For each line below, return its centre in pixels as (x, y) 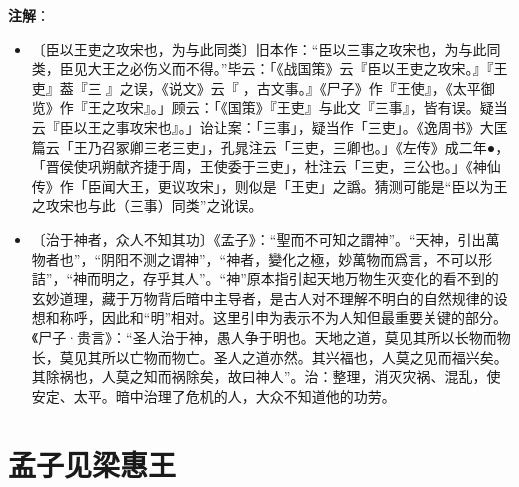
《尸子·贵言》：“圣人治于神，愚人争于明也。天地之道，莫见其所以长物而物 (271, 336)
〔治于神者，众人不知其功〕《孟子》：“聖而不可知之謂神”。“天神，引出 (258, 238)
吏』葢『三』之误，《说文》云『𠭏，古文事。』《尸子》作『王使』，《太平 (256, 87)
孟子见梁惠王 (92, 464)
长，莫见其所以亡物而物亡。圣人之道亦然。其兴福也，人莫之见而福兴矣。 (269, 356)
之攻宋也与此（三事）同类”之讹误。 (147, 205)
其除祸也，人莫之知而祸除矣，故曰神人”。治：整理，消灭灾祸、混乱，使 (266, 376)
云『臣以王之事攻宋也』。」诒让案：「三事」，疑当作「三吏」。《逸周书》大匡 (269, 126)
